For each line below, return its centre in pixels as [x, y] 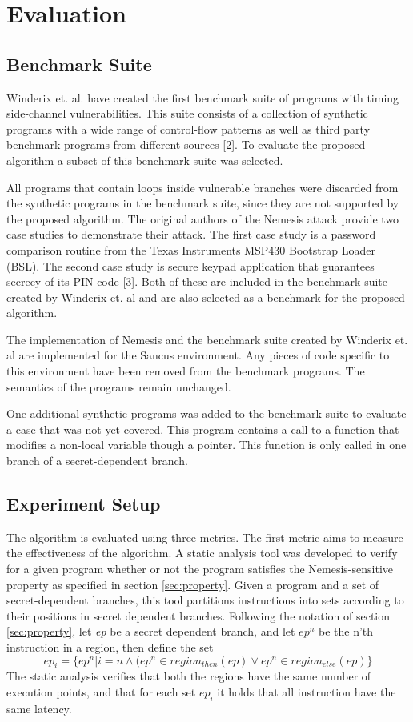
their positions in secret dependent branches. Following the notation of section [198, 615]
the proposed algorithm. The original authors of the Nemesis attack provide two [203, 218]
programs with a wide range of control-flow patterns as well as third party [188, 128]
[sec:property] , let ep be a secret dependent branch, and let [151, 631]
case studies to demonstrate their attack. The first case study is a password [191, 234]
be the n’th [346, 631]
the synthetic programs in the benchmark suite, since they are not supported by [203, 203]
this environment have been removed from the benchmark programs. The [186, 371]
